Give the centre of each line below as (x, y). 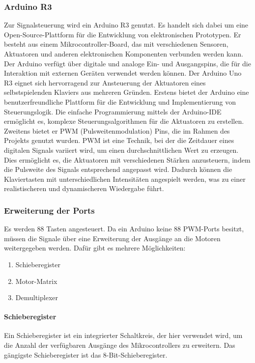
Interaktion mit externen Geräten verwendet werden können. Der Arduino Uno (123, 73)
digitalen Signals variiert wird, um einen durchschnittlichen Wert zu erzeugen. (121, 150)
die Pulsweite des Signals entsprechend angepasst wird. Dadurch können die (118, 169)
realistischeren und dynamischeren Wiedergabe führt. (84, 188)
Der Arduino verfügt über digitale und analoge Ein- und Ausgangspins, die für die (127, 63)
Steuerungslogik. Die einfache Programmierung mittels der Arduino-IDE (113, 111)
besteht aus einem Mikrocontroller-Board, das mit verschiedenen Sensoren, (116, 44)
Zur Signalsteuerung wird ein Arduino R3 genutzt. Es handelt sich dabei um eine (126, 25)
